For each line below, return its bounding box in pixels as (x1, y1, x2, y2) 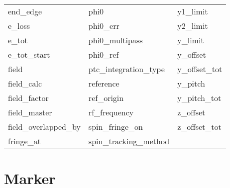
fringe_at (8, 135, 41, 147)
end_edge (8, 5, 42, 17)
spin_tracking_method (88, 135, 170, 147)
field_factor (8, 92, 49, 103)
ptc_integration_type (88, 63, 165, 75)
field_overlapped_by (8, 121, 81, 132)
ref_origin (88, 92, 124, 103)
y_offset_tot (177, 63, 223, 75)
